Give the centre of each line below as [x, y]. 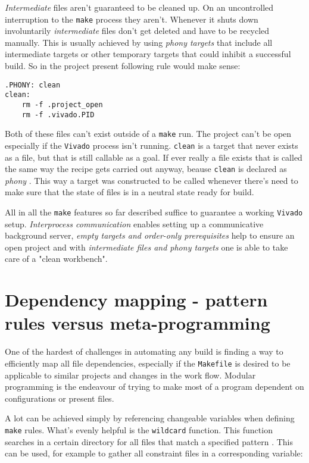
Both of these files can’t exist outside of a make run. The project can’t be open [148, 134]
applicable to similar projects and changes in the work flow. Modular [130, 375]
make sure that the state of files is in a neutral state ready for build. [129, 192]
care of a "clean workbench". [56, 259]
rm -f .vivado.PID [58, 115]
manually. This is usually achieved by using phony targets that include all [139, 42]
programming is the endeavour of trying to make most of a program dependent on [154, 387]
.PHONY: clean [33, 85]
